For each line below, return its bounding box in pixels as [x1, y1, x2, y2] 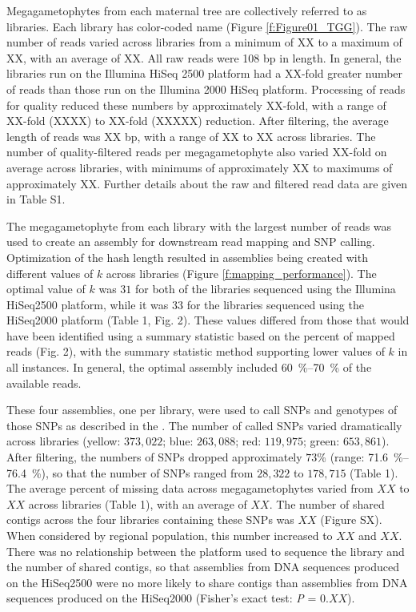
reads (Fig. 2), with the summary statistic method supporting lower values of [6, 343, 385, 360]
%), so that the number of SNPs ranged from [31, 464, 254, 481]
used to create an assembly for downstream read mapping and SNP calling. [6, 233, 375, 250]
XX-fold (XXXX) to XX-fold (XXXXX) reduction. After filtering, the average [6, 112, 389, 129]
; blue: [162, 433, 194, 449]
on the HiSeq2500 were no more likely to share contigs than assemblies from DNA [6, 574, 408, 590]
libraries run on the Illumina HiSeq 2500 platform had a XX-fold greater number [6, 65, 403, 82]
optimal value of [6, 280, 86, 297]
